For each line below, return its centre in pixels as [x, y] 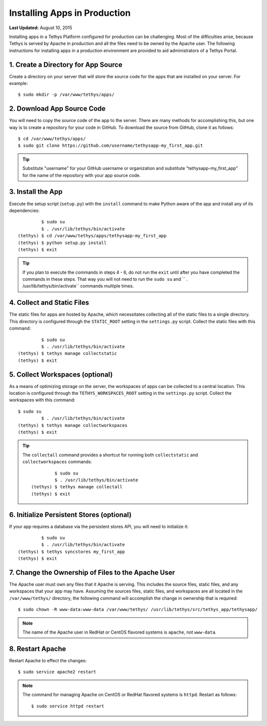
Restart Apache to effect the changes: [48, 660]
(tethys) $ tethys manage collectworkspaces [73, 425]
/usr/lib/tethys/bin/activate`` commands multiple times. [78, 286]
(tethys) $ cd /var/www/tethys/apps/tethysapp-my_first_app [92, 236]
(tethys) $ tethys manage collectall [77, 487]
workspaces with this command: [42, 400]
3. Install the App [36, 192]
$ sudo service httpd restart [68, 706]
